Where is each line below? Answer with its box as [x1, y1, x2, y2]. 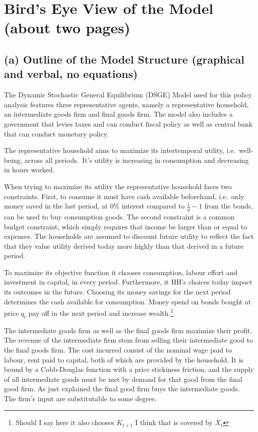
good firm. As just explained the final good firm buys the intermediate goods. [4, 383, 240, 394]
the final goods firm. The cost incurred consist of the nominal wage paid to [4, 344, 232, 355]
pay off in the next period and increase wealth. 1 [28, 306, 174, 318]
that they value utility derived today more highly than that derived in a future [4, 240, 244, 251]
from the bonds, [204, 201, 253, 211]
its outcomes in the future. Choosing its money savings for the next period [4, 287, 231, 297]
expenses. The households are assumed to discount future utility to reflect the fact [4, 231, 254, 241]
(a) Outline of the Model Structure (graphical [4, 51, 245, 67]
